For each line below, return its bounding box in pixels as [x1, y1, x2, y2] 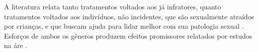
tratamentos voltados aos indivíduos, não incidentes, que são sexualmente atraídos [4, 11, 255, 21]
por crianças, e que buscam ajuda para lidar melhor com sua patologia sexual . [4, 21, 244, 31]
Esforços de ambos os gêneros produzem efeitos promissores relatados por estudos [4, 30, 253, 41]
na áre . [4, 40, 27, 51]
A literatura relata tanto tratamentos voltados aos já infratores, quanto [4, 1, 221, 11]
